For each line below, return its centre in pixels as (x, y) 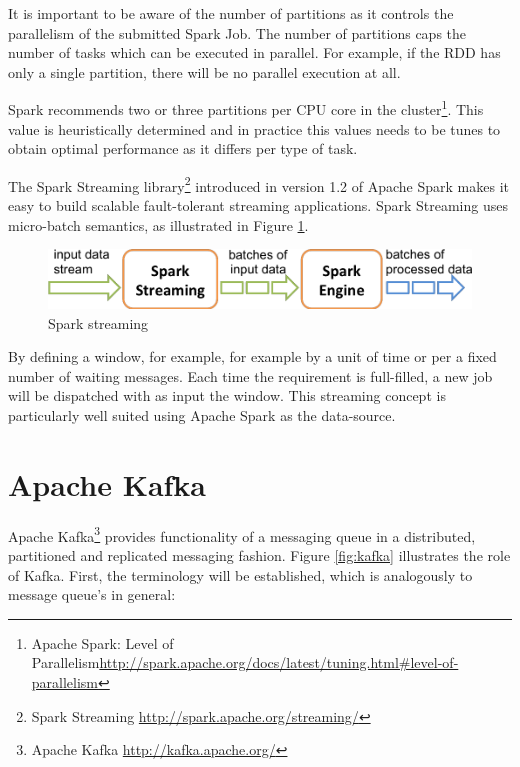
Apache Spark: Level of (102, 642)
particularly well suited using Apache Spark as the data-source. (202, 414)
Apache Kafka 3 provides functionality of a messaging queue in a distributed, (242, 534)
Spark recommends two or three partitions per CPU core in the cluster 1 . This (246, 108)
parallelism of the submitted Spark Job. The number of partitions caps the (237, 32)
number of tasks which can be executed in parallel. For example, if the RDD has (254, 52)
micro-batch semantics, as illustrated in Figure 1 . (158, 224)
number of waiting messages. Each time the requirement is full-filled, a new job (250, 375)
